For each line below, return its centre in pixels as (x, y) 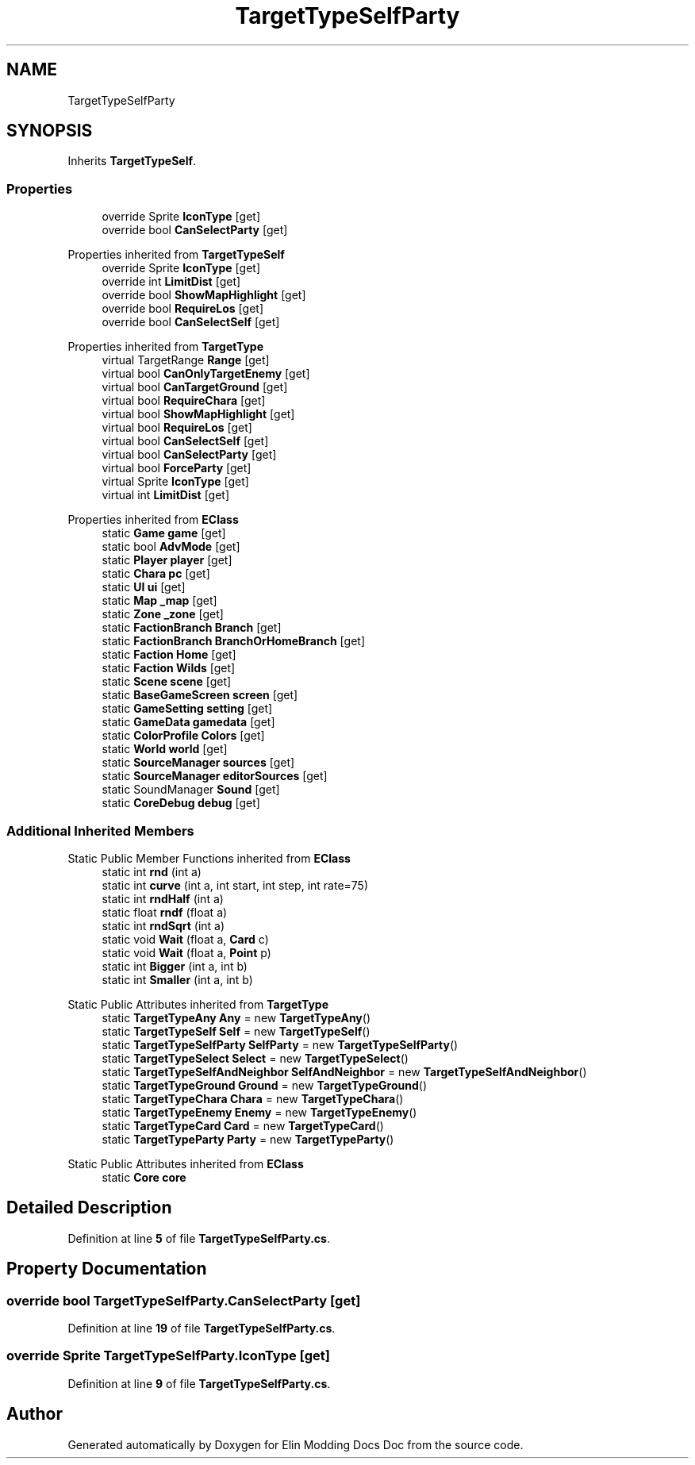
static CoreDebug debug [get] (181, 803)
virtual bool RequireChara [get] (184, 401)
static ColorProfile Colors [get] (183, 736)
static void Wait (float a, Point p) (186, 952)
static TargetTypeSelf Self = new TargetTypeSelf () (236, 1031)
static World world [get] (165, 749)
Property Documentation (107, 1269)
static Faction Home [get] (169, 655)
